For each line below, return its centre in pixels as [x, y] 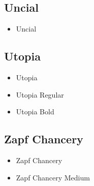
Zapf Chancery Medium [53, 177]
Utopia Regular [40, 94]
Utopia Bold [35, 112]
